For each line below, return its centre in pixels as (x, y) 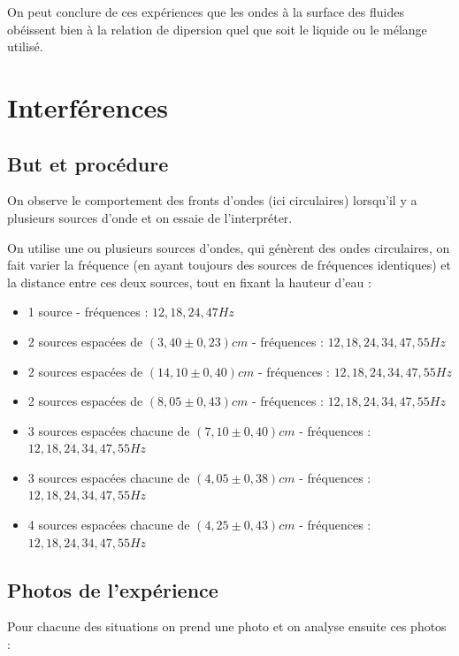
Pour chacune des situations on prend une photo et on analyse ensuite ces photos (227, 626)
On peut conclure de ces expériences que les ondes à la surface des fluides (206, 11)
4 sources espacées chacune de (109, 525)
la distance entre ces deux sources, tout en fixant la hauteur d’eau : (189, 282)
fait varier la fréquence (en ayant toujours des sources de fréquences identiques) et (229, 265)
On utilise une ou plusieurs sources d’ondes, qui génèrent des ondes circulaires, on (229, 247)
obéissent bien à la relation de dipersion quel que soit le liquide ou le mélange (217, 29)
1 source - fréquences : (88, 312)
